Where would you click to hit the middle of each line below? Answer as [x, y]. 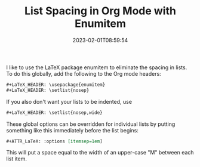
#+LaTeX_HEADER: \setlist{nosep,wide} [54, 112]
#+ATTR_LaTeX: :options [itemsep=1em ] [54, 141]
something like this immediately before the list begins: [72, 130]
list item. [16, 159]
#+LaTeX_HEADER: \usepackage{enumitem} [56, 85]
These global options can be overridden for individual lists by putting [91, 124]
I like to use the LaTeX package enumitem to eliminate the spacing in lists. [97, 67]
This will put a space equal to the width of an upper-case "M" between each [100, 153]
